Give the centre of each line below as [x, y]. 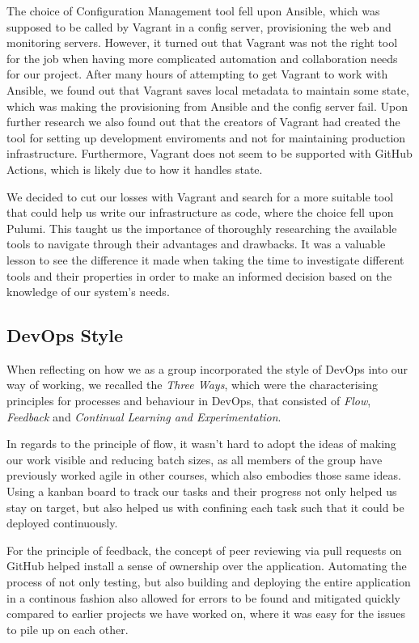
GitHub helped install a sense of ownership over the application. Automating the [207, 566]
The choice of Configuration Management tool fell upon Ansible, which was [193, 11]
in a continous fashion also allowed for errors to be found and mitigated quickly [204, 597]
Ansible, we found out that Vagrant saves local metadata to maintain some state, [208, 89]
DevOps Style [65, 335]
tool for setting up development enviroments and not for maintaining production [206, 137]
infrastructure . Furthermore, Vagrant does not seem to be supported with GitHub [209, 153]
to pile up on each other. [68, 629]
